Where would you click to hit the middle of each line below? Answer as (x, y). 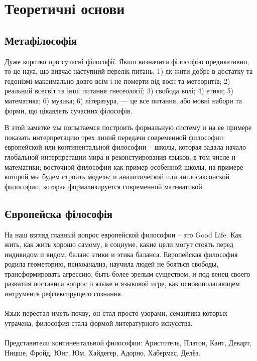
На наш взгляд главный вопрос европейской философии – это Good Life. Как (123, 234)
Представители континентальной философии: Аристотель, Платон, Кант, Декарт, (128, 343)
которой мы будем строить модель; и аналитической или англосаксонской (117, 176)
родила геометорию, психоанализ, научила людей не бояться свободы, (112, 264)
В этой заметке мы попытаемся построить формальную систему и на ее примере (128, 127)
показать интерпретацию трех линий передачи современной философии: (115, 137)
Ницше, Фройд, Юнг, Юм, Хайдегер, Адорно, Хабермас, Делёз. (103, 352)
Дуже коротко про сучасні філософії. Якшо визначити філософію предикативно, (127, 61)
